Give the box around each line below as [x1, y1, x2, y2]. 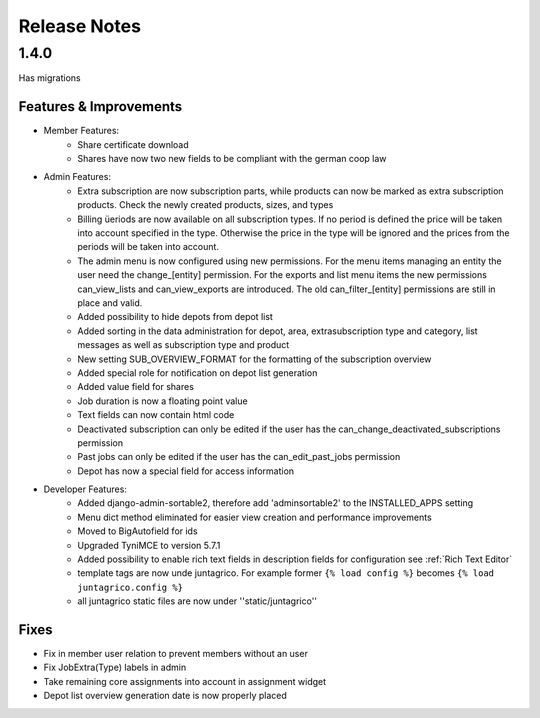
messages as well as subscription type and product [77, 339, 290, 351]
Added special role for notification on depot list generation [77, 366, 318, 379]
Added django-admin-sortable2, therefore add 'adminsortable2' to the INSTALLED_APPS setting [77, 497, 474, 509]
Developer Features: [43, 483, 127, 495]
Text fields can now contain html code [77, 409, 235, 421]
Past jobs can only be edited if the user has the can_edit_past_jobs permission [77, 451, 401, 463]
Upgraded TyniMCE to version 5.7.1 [77, 539, 221, 551]
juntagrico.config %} [77, 581, 184, 593]
